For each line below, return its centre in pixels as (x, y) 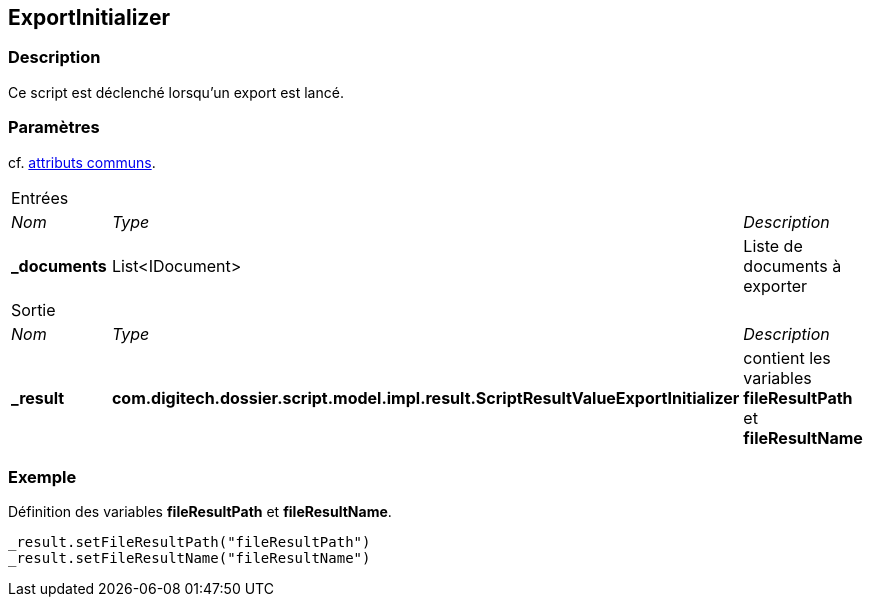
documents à (792, 265)
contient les (787, 357)
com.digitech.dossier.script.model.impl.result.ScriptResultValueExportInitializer (425, 397)
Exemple (42, 476)
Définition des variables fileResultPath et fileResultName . (200, 512)
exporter (775, 285)
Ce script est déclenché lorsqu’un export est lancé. (176, 92)
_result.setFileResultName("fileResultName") (189, 558)
